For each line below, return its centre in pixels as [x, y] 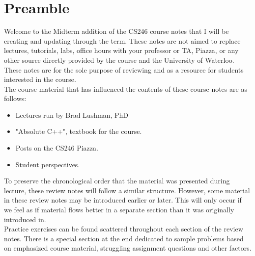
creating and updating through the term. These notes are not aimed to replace [122, 40]
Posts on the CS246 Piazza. [57, 148]
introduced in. [25, 219]
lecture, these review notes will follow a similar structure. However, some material [127, 190]
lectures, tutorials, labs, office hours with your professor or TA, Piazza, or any [121, 50]
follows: [15, 98]
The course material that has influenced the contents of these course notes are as [126, 89]
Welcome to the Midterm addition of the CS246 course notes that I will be [116, 31]
